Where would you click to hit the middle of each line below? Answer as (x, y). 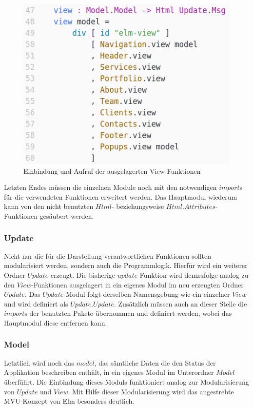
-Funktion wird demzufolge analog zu (193, 275)
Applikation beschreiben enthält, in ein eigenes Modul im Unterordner (109, 372)
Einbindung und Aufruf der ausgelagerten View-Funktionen (112, 171)
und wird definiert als (36, 303)
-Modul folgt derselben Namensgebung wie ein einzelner (147, 294)
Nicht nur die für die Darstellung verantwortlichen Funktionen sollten (108, 256)
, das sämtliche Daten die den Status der (155, 362)
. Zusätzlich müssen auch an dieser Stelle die (180, 303)
